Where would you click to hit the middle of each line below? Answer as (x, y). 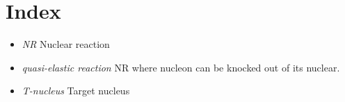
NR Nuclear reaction (66, 44)
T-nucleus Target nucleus (76, 91)
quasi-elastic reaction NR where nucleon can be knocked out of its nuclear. (181, 67)
